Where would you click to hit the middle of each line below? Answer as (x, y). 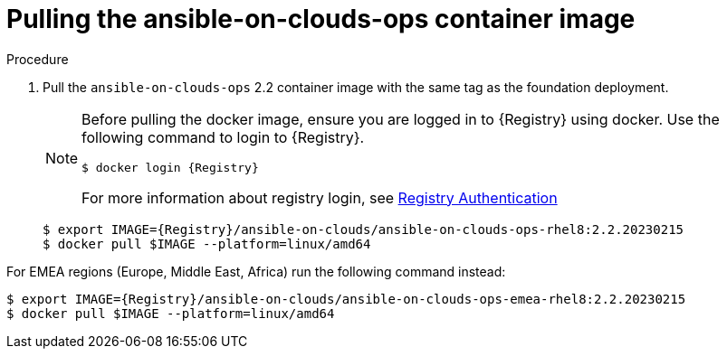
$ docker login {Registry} (170, 167)
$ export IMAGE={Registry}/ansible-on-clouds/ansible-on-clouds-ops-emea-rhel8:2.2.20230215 (346, 299)
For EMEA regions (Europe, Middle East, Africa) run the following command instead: (256, 271)
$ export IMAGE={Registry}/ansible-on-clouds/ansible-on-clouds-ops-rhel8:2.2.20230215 (363, 229)
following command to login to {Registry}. (223, 137)
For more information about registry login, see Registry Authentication (320, 197)
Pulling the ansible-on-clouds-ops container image (321, 19)
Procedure (38, 59)
